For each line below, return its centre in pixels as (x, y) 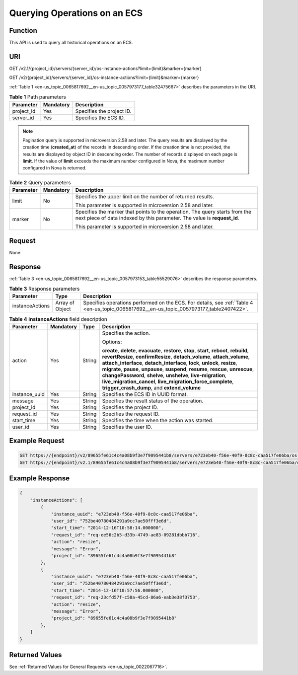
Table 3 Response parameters (44, 289)
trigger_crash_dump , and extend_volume (151, 387)
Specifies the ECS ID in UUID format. (145, 394)
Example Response (39, 479)
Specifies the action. (126, 333)
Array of (65, 303)
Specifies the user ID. (127, 427)
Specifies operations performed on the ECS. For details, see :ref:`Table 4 (168, 303)
